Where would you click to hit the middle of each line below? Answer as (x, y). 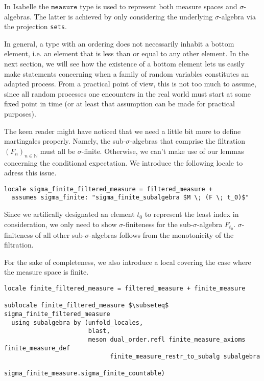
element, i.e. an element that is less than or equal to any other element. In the (126, 53)
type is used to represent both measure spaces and (159, 6)
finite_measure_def (37, 348)
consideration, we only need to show (61, 224)
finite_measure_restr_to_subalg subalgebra (185, 357)
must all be (58, 151)
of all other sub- (60, 234)
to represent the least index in (192, 214)
